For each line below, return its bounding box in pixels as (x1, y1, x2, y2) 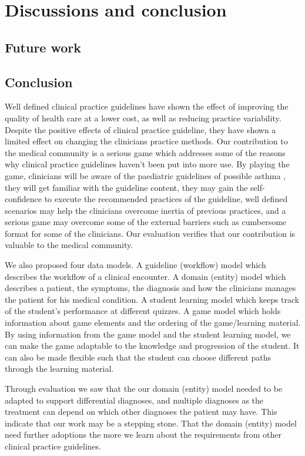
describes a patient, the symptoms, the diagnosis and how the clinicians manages (5, 282, 296, 294)
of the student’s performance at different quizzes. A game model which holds (5, 305, 281, 317)
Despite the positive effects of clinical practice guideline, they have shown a (5, 123, 276, 136)
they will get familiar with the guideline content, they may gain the (5, 181, 248, 193)
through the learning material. (5, 362, 114, 375)
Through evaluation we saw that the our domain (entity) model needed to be (5, 382, 283, 395)
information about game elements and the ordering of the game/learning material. (5, 316, 301, 329)
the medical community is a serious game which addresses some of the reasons (5, 146, 286, 158)
